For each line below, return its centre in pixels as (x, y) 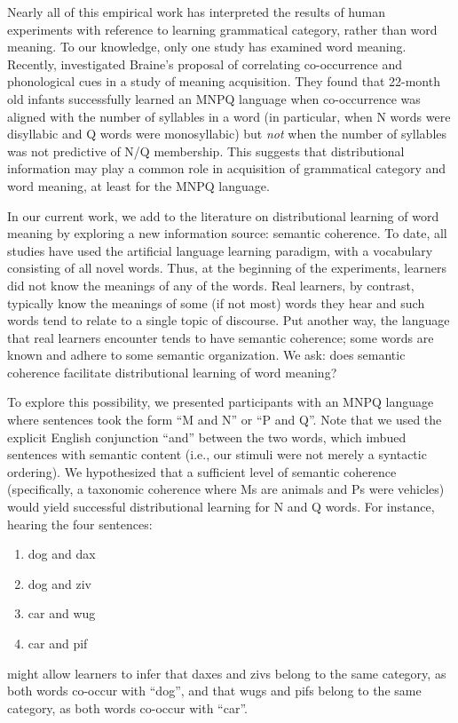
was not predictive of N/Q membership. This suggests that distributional (206, 151)
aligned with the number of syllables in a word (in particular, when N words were (229, 116)
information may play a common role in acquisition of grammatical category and (227, 168)
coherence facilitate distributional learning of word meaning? (172, 372)
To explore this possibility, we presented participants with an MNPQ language (221, 402)
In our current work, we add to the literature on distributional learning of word (223, 215)
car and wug (62, 613)
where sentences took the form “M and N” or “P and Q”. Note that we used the (225, 420)
